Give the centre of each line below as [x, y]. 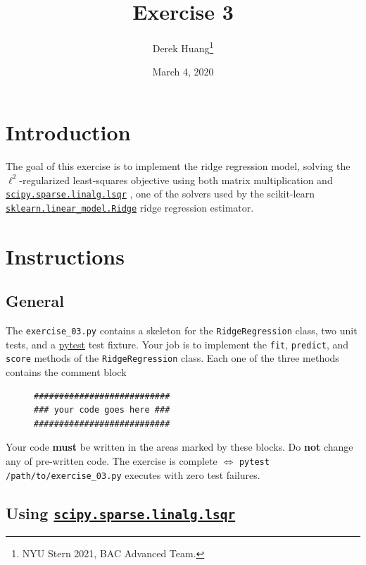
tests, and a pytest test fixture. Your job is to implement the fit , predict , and [177, 344]
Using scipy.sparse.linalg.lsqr [121, 512]
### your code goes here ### [102, 410]
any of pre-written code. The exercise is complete [112, 460]
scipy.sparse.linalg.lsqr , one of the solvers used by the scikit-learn [160, 194]
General [35, 301]
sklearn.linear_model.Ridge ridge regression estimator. [130, 207]
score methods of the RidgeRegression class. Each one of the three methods [172, 358]
